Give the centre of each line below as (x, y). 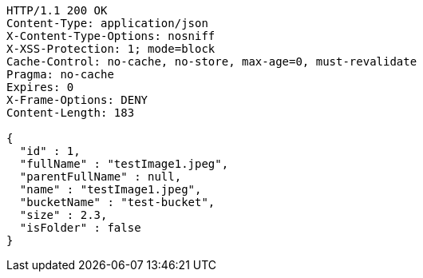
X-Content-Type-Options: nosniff (111, 36)
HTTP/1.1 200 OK (57, 10)
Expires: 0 (40, 87)
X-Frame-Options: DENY (77, 100)
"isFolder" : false (80, 228)
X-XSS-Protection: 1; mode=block (111, 49)
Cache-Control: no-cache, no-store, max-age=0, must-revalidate (212, 62)
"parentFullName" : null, (101, 177)
